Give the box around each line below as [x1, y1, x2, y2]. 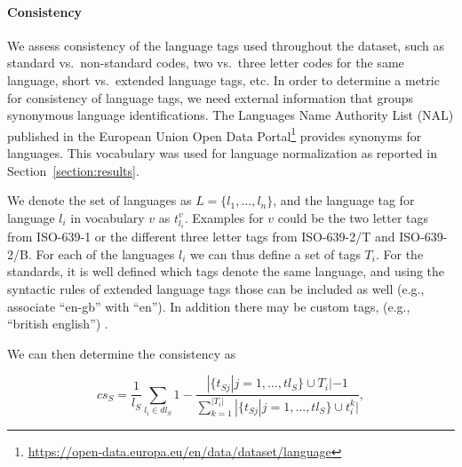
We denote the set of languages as [7, 191, 192, 210]
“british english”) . [7, 314, 108, 333]
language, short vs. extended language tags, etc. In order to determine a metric [7, 70, 440, 89]
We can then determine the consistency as [7, 344, 236, 362]
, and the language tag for [273, 191, 415, 210]
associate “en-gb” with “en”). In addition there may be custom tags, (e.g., [7, 297, 410, 315]
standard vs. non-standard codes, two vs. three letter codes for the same [7, 53, 404, 72]
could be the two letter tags [277, 208, 429, 226]
